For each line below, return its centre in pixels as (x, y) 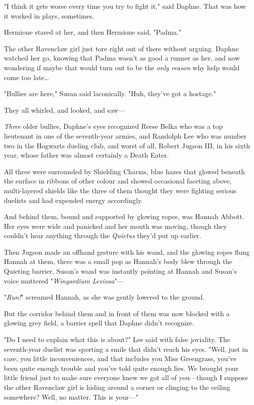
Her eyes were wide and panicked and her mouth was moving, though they (116, 226)
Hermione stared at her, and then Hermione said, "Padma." (93, 32)
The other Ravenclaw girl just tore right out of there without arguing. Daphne (121, 48)
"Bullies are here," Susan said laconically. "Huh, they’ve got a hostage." (110, 93)
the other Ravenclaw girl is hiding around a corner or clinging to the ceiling (117, 387)
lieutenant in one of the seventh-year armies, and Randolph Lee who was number (125, 135)
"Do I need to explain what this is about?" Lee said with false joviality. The (117, 339)
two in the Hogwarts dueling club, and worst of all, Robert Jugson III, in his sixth (127, 145)
